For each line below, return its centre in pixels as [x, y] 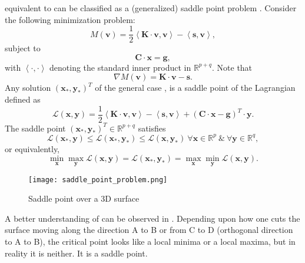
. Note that [232, 67]
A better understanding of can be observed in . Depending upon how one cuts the [152, 218]
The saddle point [35, 128]
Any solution [28, 88]
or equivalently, [32, 148]
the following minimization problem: [70, 19]
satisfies [152, 128]
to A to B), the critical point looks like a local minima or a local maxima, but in [150, 241]
